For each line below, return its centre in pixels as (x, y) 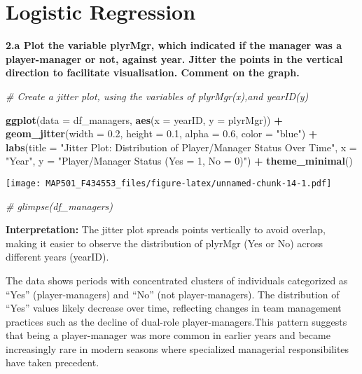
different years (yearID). (57, 257)
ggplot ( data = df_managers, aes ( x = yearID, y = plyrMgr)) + (144, 119)
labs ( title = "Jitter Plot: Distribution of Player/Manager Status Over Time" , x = (181, 147)
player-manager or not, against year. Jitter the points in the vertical (174, 58)
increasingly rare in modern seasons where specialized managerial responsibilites (177, 348)
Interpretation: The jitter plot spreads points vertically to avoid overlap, (166, 229)
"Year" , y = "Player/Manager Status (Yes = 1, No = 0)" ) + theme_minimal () (179, 161)
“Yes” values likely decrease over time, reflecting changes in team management (174, 308)
